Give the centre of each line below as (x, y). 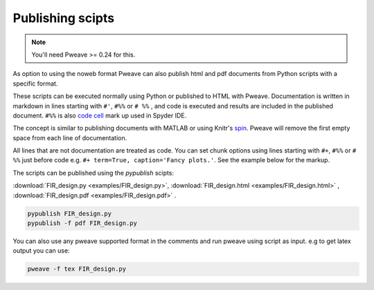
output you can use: (41, 251)
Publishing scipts (63, 18)
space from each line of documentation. (70, 137)
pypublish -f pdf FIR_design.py (82, 223)
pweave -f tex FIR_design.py (77, 269)
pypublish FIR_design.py (70, 213)
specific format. (35, 84)
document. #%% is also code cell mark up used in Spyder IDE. (100, 115)
